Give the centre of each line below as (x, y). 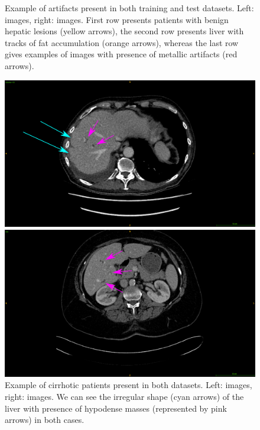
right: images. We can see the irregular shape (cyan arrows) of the (124, 397)
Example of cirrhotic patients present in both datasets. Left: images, (129, 385)
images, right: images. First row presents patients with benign (117, 19)
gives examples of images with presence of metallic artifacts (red (121, 54)
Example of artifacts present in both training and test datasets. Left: (129, 8)
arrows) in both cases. (45, 420)
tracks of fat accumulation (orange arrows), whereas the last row (122, 42)
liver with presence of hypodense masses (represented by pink (116, 408)
